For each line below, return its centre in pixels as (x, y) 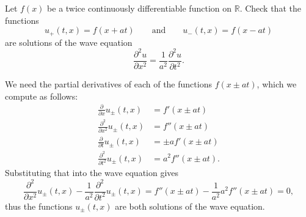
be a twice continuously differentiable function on (140, 8)
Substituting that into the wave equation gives (92, 173)
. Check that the (270, 8)
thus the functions (39, 206)
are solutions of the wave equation (69, 42)
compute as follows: (42, 96)
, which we (277, 84)
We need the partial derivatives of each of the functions (108, 84)
